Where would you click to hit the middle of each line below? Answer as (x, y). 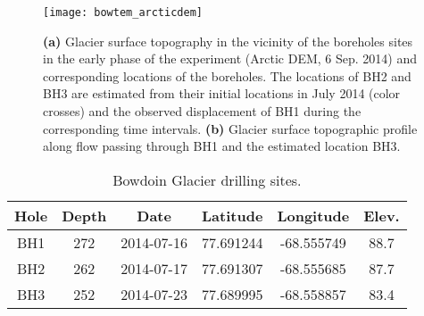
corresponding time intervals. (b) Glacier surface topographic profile (230, 128)
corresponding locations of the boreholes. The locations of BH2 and (227, 75)
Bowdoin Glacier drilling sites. (207, 179)
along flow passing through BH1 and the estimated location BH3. (222, 146)
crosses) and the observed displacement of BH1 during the (202, 111)
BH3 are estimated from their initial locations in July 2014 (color (222, 93)
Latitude (233, 215)
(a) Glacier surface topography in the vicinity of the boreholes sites (228, 41)
